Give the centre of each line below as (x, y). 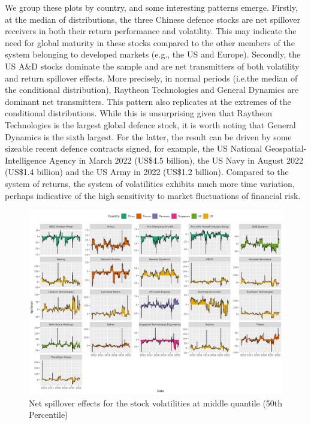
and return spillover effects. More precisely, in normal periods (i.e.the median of (151, 78)
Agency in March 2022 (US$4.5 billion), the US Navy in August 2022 (176, 160)
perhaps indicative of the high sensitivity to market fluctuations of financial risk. (153, 195)
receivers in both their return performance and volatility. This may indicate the (151, 31)
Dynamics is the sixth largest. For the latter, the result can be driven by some (148, 136)
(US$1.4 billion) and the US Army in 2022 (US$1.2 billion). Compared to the (147, 172)
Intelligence (26, 160)
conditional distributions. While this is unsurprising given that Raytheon (139, 113)
